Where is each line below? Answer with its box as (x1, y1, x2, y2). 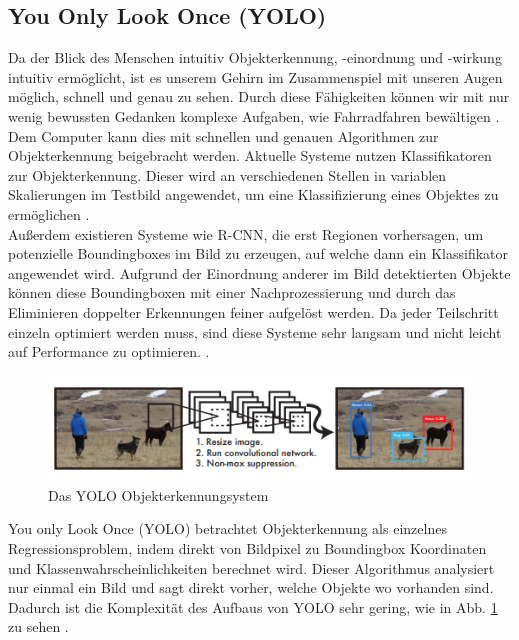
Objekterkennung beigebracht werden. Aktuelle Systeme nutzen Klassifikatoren (8, 145, 492, 166)
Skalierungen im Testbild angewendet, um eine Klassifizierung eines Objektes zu (8, 184, 499, 205)
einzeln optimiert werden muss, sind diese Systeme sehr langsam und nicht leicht (8, 321, 502, 342)
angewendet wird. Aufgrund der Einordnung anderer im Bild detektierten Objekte (8, 262, 511, 283)
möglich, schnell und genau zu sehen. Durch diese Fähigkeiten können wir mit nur (8, 86, 510, 107)
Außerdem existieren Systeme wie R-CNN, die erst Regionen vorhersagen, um (8, 223, 484, 244)
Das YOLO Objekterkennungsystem (48, 484, 269, 505)
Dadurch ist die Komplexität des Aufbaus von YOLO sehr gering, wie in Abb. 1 (8, 596, 498, 617)
